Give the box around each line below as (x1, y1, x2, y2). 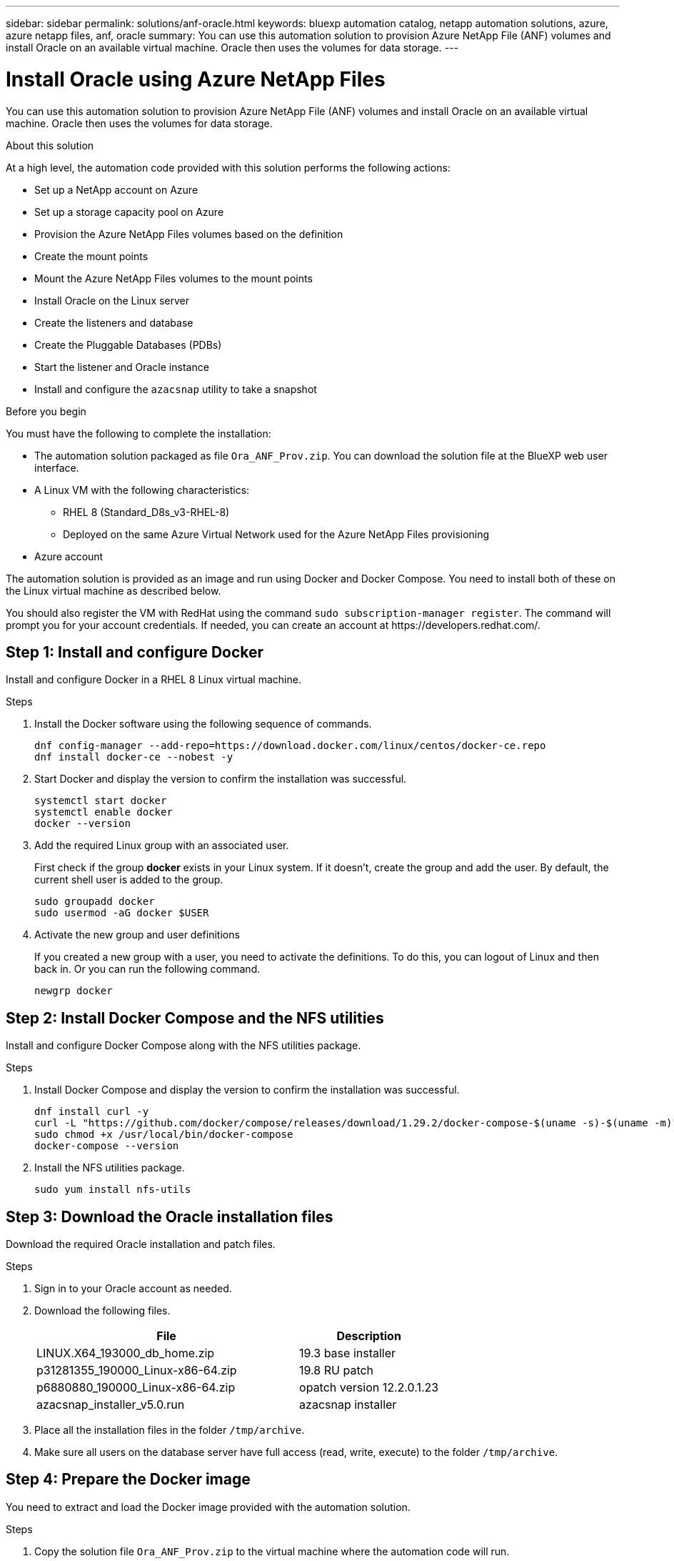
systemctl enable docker (34, 806, 173, 818)
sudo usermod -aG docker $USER (34, 907, 209, 919)
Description (336, 1329, 401, 1344)
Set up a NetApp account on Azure (34, 183, 198, 196)
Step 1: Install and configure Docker (6, 643, 264, 661)
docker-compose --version (34, 1140, 179, 1152)
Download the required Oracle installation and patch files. (6, 1238, 276, 1251)
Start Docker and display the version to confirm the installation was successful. (34, 773, 407, 786)
